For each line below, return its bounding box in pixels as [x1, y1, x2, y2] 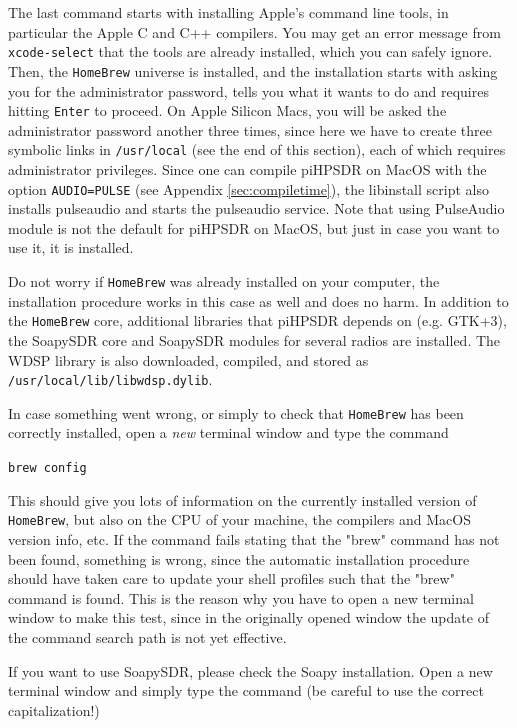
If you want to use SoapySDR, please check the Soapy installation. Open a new [8, 660, 493, 681]
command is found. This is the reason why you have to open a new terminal [8, 587, 474, 608]
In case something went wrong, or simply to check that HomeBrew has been [8, 402, 464, 423]
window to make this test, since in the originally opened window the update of [8, 607, 489, 628]
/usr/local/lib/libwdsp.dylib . [8, 369, 213, 390]
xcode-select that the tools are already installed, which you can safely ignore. [8, 41, 493, 62]
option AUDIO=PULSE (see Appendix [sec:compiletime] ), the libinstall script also [8, 178, 489, 199]
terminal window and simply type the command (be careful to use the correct [8, 680, 484, 701]
